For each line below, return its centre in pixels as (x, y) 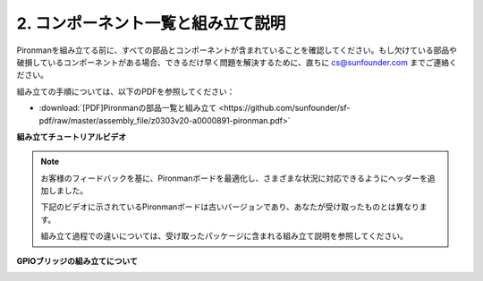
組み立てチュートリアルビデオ (72, 136)
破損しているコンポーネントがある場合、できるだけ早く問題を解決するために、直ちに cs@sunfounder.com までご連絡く (237, 62)
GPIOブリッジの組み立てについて (77, 260)
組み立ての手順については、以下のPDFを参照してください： (126, 91)
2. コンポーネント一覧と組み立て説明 (151, 23)
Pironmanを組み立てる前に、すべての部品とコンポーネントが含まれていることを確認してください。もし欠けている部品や (237, 50)
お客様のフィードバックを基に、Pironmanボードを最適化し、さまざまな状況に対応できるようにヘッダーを (234, 178)
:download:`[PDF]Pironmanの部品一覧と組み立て (128, 108)
